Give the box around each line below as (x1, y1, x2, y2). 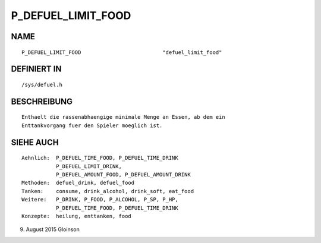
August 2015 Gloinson (26, 226, 80, 233)
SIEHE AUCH (11, 137, 59, 147)
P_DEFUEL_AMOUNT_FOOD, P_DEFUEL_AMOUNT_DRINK (55, 171, 191, 178)
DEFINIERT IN (11, 64, 62, 74)
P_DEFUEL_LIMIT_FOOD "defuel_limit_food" (21, 49, 222, 56)
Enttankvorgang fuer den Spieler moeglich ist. (21, 122, 163, 129)
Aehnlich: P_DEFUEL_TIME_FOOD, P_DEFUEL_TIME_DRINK (21, 154, 178, 162)
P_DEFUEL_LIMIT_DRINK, (55, 163, 122, 169)
